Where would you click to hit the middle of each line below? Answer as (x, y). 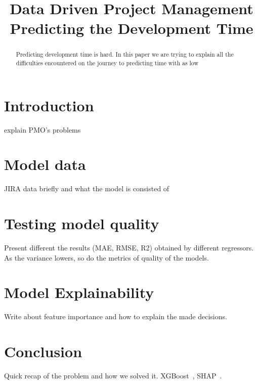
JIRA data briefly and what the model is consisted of (87, 188)
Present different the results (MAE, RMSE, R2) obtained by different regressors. (129, 248)
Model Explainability (79, 292)
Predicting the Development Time (132, 28)
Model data (45, 164)
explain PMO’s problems (42, 129)
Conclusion (43, 351)
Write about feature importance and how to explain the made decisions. (116, 316)
